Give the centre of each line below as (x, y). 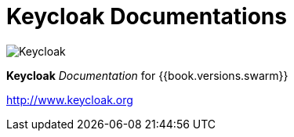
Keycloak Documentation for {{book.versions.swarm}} (147, 75)
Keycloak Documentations (147, 16)
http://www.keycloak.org (70, 99)
